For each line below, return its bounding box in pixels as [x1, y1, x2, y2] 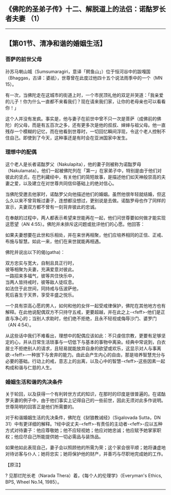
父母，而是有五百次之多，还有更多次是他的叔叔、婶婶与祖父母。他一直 [18, 122, 166, 128]
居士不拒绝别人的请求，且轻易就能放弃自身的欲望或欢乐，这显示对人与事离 [5, 345, 161, 351]
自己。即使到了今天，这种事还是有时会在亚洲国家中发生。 [9, 135, 130, 141]
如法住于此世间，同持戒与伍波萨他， [5, 285, 81, 292]
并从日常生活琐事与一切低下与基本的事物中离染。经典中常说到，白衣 [22, 338, 166, 345]
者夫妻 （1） [5, 14, 44, 23]
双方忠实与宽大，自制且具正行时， [5, 259, 77, 266]
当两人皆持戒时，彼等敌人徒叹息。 [5, 279, 77, 285]
